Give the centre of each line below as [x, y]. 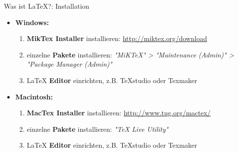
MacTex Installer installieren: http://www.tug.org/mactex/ [119, 113]
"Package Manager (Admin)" [69, 64]
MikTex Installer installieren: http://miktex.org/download [117, 38]
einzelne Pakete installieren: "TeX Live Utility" [97, 129]
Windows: [32, 22]
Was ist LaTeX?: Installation [47, 6]
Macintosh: [34, 96]
